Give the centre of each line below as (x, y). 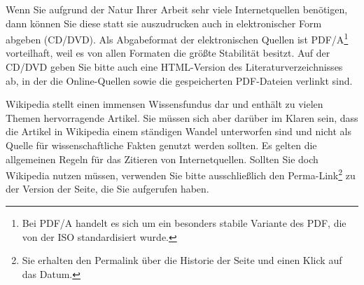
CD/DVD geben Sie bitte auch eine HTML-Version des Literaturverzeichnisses (174, 67)
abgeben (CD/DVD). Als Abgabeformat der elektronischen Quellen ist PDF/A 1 (177, 38)
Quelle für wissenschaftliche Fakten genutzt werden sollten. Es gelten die (161, 145)
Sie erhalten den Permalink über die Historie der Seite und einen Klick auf (182, 260)
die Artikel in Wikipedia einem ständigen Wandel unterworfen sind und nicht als (178, 131)
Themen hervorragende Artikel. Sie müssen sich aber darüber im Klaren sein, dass (182, 117)
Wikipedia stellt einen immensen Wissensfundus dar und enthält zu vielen (164, 104)
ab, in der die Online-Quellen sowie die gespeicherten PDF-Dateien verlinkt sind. (179, 80)
